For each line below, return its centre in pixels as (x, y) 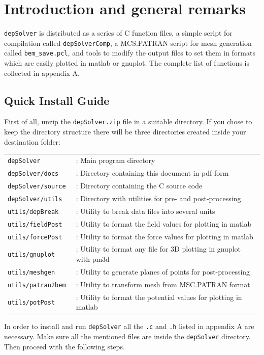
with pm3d (93, 259)
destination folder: (32, 141)
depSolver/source (37, 186)
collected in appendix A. (42, 73)
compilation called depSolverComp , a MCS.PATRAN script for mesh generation (128, 43)
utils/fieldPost (35, 224)
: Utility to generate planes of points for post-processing (163, 271)
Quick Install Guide (57, 100)
